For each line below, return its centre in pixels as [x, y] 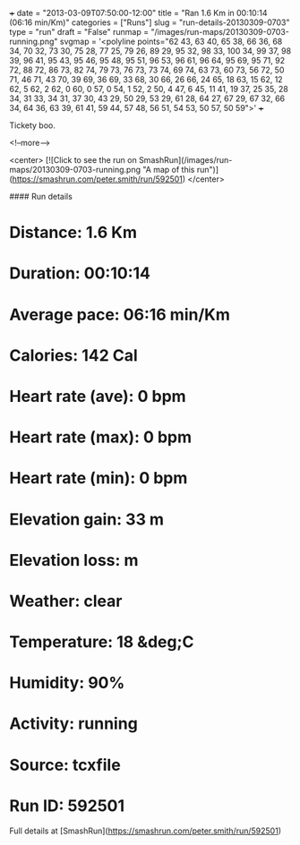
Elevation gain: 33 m [86, 519]
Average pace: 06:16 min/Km [120, 315]
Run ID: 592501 [67, 806]
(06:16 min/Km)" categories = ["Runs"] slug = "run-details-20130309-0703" [150, 22]
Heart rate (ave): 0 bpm [98, 396]
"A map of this [169, 170]
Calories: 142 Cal [74, 355]
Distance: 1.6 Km [73, 233]
